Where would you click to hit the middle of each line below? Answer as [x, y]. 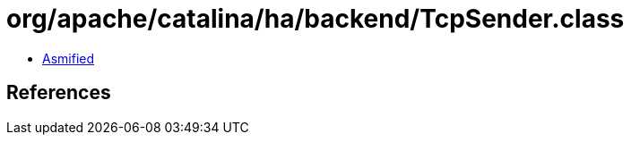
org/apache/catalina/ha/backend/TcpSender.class [315, 19]
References [59, 93]
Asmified [69, 58]
